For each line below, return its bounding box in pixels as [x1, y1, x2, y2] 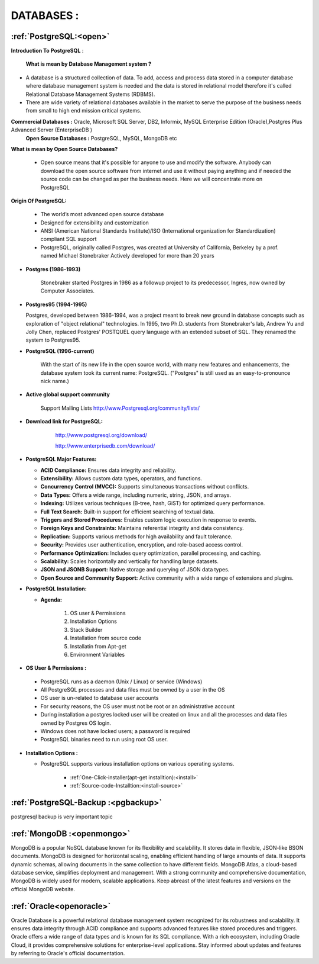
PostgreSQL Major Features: [25, 456, 97, 463]
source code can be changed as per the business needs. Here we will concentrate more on [40, 175, 263, 183]
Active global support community [25, 391, 110, 398]
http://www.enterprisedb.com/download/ [55, 442, 155, 449]
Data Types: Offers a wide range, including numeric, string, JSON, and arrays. [40, 491, 232, 499]
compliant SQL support [40, 236, 97, 243]
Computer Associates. [40, 287, 95, 294]
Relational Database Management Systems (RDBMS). [25, 91, 155, 98]
